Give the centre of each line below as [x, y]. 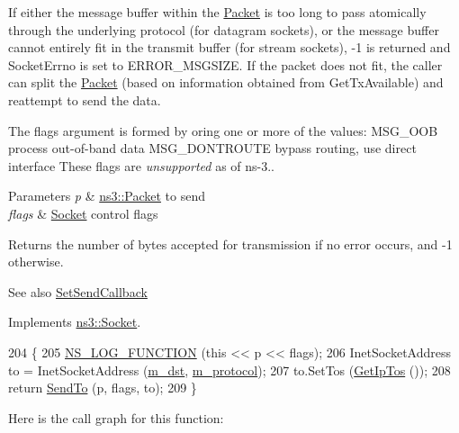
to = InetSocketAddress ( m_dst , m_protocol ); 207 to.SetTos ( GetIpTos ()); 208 [229, 370]
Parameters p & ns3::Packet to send [107, 196]
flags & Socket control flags [83, 213]
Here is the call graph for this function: [116, 417]
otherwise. [36, 262]
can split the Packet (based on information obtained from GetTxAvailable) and [226, 82]
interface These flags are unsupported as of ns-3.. [142, 165]
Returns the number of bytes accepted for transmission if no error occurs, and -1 [230, 244]
